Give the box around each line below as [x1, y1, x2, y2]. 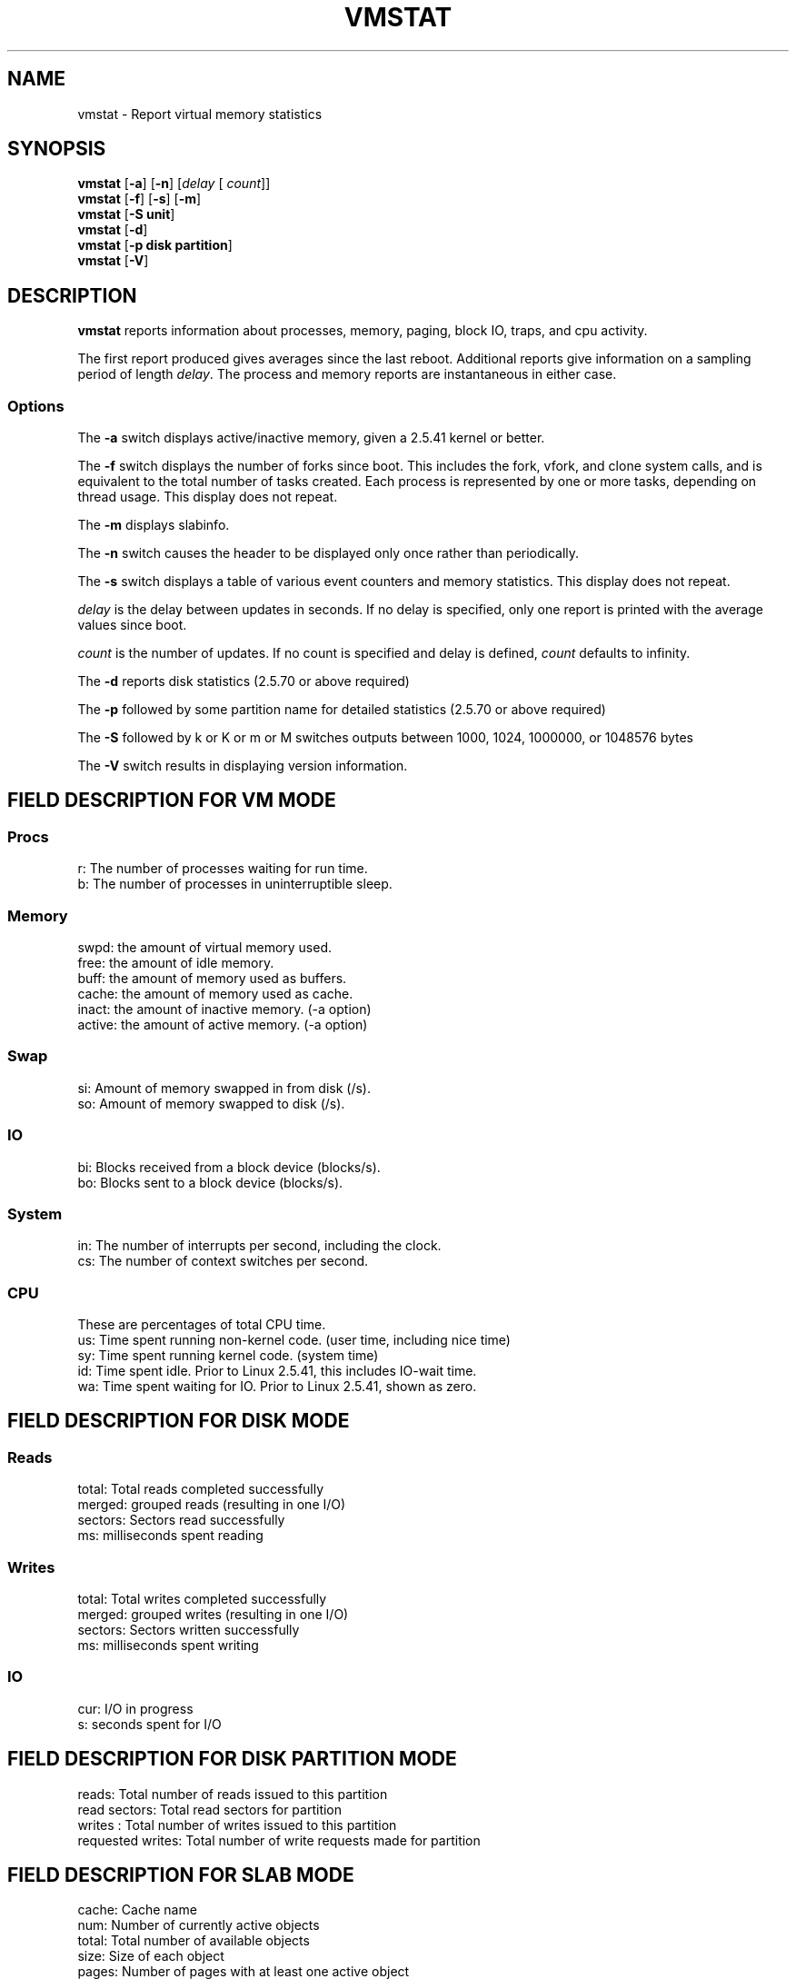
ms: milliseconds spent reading [77, 1527, 264, 1544]
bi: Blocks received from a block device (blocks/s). [77, 1159, 381, 1175]
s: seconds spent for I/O [77, 1715, 222, 1732]
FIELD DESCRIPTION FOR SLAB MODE [7, 1863, 354, 1886]
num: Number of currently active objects [77, 1917, 320, 1934]
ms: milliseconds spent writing [77, 1636, 259, 1653]
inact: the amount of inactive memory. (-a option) [77, 1001, 372, 1017]
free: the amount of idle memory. [77, 955, 274, 970]
